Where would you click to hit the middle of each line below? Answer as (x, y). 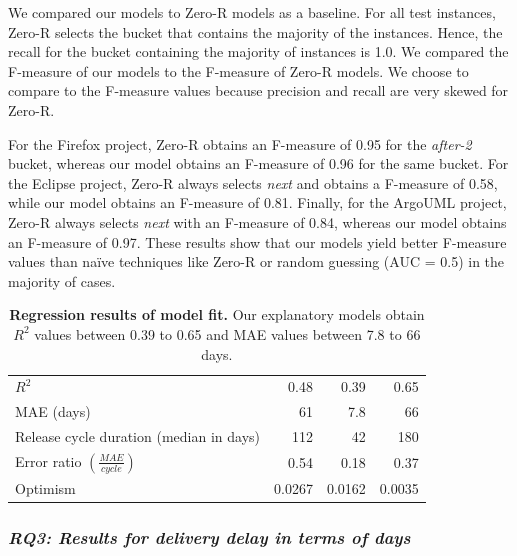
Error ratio (48, 460)
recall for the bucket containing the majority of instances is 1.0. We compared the (258, 51)
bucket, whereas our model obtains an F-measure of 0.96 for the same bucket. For (258, 163)
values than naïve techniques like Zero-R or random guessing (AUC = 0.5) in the (256, 261)
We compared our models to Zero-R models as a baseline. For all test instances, (252, 12)
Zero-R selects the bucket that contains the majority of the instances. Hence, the (255, 31)
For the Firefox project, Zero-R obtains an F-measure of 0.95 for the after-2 (240, 143)
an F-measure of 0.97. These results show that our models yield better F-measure (257, 241)
